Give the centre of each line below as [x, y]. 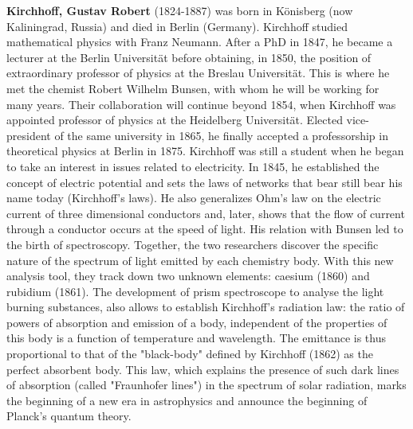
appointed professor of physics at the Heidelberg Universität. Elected [175, 120]
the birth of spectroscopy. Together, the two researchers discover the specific [193, 244]
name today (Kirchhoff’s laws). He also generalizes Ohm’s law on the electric [194, 198]
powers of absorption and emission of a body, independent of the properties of [197, 322]
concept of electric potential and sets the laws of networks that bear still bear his [205, 182]
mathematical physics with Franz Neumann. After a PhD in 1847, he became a [200, 42]
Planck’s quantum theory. [69, 416]
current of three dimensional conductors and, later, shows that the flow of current [206, 213]
